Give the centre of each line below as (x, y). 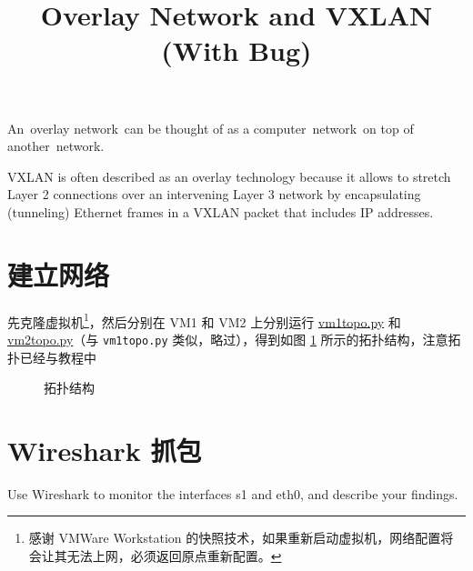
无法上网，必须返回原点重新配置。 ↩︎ (174, 556)
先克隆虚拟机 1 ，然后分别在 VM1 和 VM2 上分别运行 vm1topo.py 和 (204, 320)
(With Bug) (236, 50)
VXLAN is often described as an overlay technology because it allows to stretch (229, 176)
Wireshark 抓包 (105, 450)
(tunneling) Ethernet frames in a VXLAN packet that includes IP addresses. (221, 211)
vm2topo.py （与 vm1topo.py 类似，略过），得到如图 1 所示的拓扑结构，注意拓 (234, 339)
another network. (56, 146)
